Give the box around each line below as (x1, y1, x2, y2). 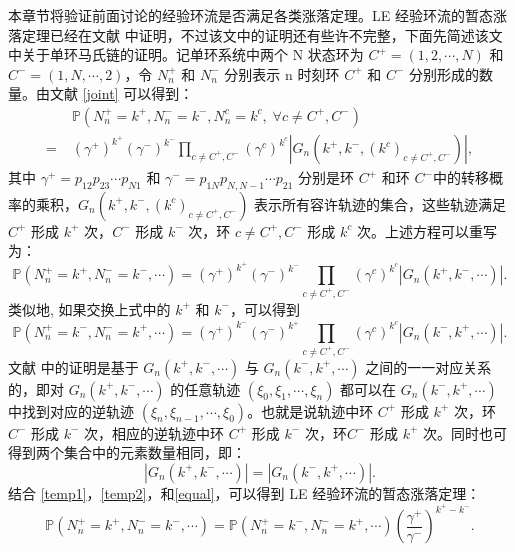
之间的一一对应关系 (365, 356, 492, 377)
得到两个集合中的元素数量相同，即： (8, 442, 246, 463)
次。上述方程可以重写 (357, 220, 498, 241)
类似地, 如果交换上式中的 (8, 298, 171, 319)
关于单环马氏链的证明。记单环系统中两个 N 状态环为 (21, 44, 364, 65)
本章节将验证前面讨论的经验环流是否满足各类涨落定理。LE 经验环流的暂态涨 (8, 5, 507, 25)
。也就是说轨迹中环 (247, 400, 374, 421)
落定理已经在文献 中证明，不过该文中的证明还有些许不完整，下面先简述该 (8, 24, 489, 45)
